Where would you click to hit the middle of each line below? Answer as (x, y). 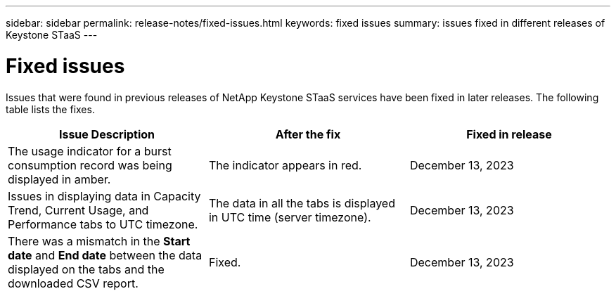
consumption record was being (90, 165)
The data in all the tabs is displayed (302, 203)
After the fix (308, 134)
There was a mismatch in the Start (99, 241)
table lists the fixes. (50, 109)
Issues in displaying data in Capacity (104, 196)
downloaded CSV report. (73, 283)
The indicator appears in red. (285, 165)
